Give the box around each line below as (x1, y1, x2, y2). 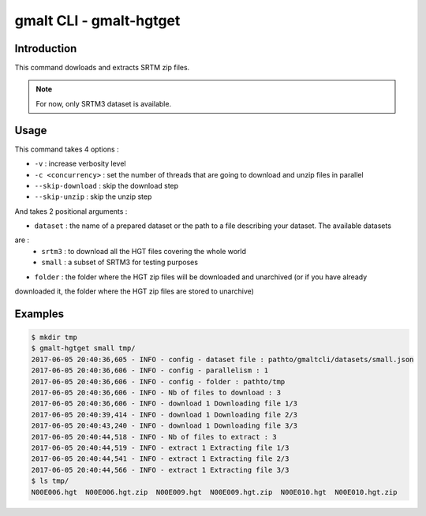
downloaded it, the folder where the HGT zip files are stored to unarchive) (14, 286, 254, 296)
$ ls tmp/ (31, 477, 69, 485)
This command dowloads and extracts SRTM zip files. (14, 63, 190, 73)
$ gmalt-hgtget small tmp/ (31, 344, 136, 353)
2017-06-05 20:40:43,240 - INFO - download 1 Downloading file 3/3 (31, 421, 298, 430)
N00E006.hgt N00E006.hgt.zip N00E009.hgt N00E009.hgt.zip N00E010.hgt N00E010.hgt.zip (31, 488, 398, 496)
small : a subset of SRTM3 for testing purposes (41, 257, 199, 267)
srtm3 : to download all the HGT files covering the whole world (41, 246, 247, 256)
